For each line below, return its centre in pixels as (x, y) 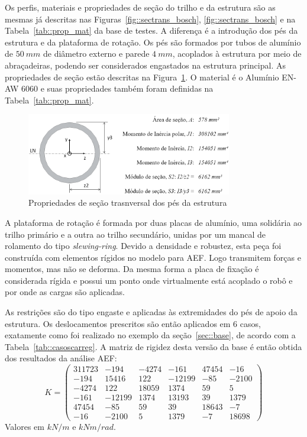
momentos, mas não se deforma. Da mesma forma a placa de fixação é (132, 269)
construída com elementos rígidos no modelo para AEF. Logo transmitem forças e (153, 257)
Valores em (25, 427)
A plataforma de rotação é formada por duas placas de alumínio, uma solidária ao (153, 222)
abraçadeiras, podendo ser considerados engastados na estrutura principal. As (145, 65)
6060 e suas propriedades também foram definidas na (117, 88)
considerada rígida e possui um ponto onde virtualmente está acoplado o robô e (149, 280)
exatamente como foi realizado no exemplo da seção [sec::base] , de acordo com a (150, 335)
